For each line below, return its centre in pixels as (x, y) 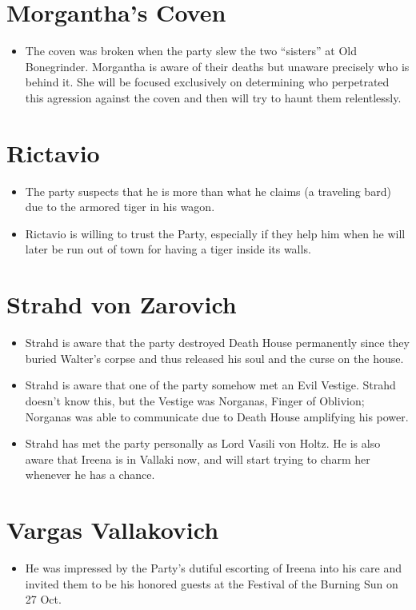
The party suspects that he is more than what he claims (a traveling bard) (208, 191)
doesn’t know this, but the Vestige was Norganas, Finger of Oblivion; (195, 400)
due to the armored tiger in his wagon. (120, 207)
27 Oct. (43, 599)
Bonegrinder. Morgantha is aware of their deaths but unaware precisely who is (217, 66)
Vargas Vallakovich (113, 530)
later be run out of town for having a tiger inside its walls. (168, 249)
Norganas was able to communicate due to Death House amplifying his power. (217, 416)
